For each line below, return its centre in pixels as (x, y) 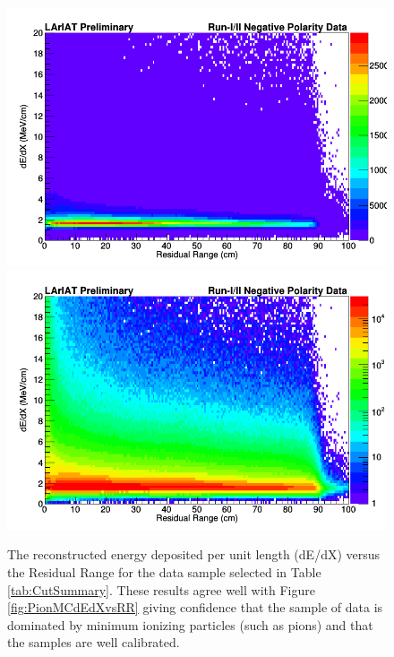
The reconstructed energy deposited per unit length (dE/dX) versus (194, 554)
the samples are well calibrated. (94, 642)
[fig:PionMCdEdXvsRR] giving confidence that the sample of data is (195, 607)
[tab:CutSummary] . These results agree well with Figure (161, 589)
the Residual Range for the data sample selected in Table (164, 572)
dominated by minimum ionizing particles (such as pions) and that (190, 624)
